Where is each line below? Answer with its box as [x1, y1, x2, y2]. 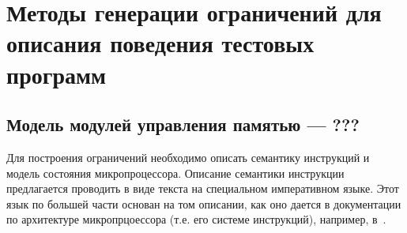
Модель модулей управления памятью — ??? [6, 112, 360, 137]
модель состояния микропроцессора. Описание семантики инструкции [6, 164, 345, 181]
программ [6, 58, 107, 90]
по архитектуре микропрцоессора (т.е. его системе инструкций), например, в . [6, 211, 386, 227]
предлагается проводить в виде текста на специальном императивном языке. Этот [6, 180, 399, 197]
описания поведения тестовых [6, 27, 315, 59]
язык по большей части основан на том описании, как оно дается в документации [6, 195, 401, 212]
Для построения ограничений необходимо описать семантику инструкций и [6, 148, 370, 165]
